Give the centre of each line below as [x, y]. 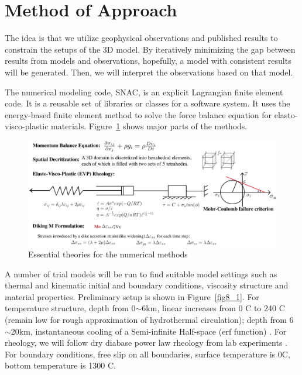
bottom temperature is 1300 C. [60, 365]
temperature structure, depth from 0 [70, 308]
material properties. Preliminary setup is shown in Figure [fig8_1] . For [132, 296]
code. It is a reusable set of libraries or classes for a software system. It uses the [147, 103]
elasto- [286, 114]
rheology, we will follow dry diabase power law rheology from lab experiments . [146, 343]
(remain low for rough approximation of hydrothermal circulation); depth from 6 [149, 319]
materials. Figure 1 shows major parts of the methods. [149, 126]
